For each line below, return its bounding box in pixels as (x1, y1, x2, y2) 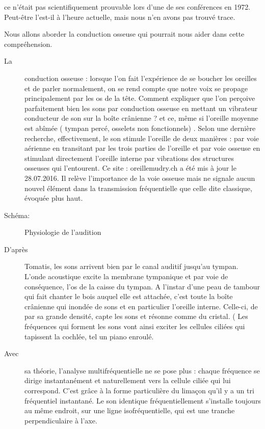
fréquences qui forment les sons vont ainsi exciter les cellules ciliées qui (24, 321, 245, 332)
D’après (4, 244, 28, 254)
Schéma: (4, 209, 30, 220)
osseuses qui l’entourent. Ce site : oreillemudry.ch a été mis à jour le (24, 163, 236, 173)
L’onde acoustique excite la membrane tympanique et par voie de (24, 271, 228, 282)
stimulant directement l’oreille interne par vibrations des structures (24, 152, 234, 163)
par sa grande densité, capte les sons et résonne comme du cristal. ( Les (24, 311, 248, 321)
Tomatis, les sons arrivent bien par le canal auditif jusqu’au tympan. (24, 261, 238, 272)
